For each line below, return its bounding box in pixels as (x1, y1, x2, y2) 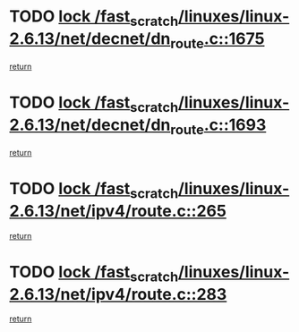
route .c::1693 (169, 115, 267, 138)
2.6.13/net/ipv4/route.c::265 (9, 201, 226, 221)
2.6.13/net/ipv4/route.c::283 (9, 284, 227, 304)
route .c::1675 (169, 29, 265, 52)
